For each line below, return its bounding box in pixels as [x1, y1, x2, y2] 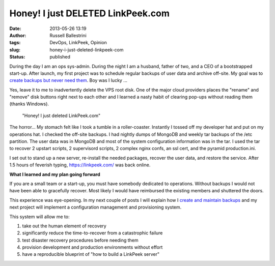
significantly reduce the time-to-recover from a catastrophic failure [22, 230, 163, 236]
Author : [9, 32, 26, 38]
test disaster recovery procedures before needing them [22, 237, 139, 243]
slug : [9, 46, 20, 53]
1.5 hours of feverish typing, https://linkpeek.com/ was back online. [9, 162, 151, 168]
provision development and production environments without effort [22, 244, 163, 250]
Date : [9, 25, 21, 32]
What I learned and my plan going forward [9, 171, 100, 178]
